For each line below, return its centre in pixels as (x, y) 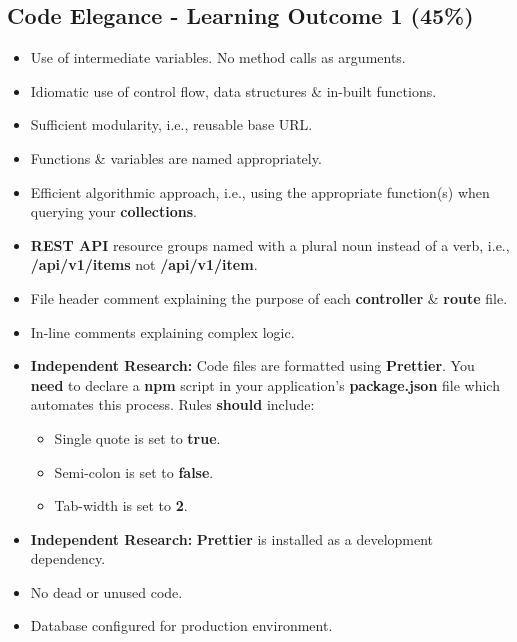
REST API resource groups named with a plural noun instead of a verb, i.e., (270, 244)
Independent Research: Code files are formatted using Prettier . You (252, 365)
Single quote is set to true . (137, 437)
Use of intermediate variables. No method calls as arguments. (218, 57)
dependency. (68, 558)
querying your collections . (113, 211)
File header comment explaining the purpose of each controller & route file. (269, 297)
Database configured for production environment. (181, 625)
